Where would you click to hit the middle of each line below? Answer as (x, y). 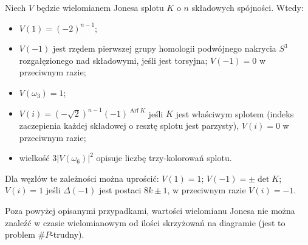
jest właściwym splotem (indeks (235, 113)
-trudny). (67, 234)
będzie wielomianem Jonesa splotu (100, 7)
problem (20, 234)
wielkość (34, 158)
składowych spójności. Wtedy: (248, 7)
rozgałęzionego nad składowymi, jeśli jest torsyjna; (113, 60)
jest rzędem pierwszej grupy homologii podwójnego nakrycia (165, 48)
